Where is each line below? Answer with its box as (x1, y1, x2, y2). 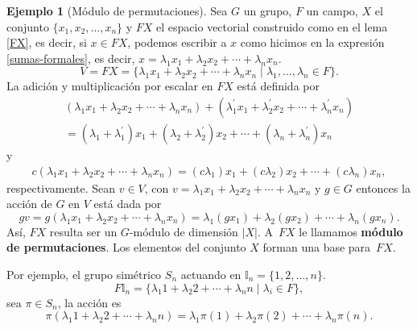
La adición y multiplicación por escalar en (6, 77, 213, 94)
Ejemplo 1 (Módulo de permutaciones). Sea (6, 2, 228, 19)
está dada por (93, 195, 162, 212)
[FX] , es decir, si (6, 34, 87, 51)
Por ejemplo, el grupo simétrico (6, 266, 162, 283)
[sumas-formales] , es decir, (6, 49, 135, 66)
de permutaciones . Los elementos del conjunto (6, 239, 246, 256)
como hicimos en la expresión (240, 34, 385, 51)
